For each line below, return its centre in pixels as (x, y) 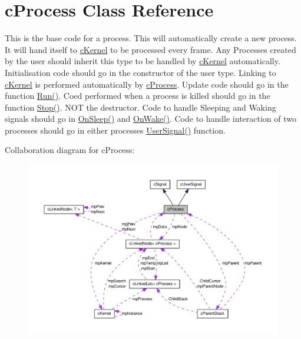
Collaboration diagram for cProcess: (70, 150)
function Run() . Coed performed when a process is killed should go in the (138, 96)
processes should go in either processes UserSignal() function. (115, 130)
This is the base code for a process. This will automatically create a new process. (151, 38)
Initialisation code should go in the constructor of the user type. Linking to (140, 72)
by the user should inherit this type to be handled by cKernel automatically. (143, 61)
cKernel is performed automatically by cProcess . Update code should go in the (147, 84)
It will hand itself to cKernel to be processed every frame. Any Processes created (150, 49)
